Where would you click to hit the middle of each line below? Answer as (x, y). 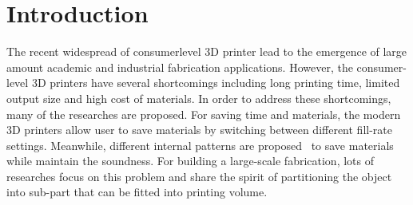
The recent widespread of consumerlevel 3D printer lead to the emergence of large (207, 51)
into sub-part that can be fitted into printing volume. (137, 192)
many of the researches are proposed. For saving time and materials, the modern (204, 114)
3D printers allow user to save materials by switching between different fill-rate (199, 130)
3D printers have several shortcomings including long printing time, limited (216, 83)
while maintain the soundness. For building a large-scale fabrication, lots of (191, 161)
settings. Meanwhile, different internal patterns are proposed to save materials (200, 145)
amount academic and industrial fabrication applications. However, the (180, 67)
